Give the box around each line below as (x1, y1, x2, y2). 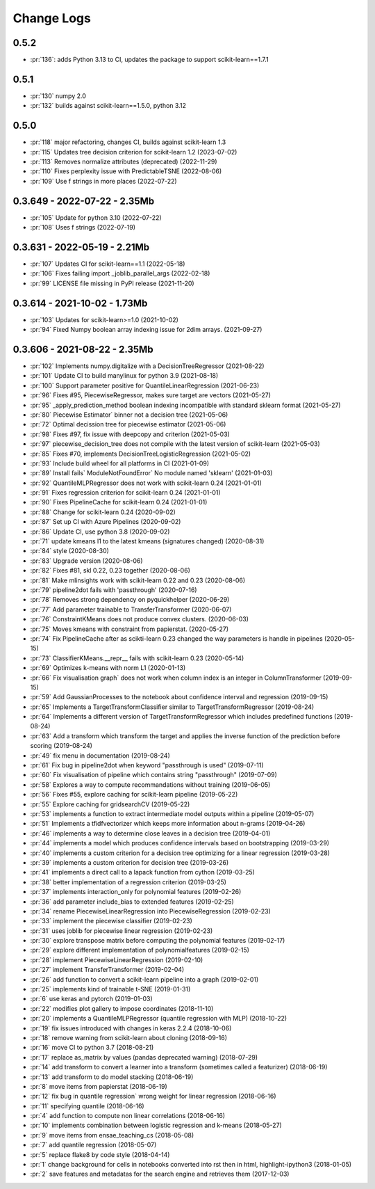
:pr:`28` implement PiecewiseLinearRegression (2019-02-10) (30, 955, 203, 964)
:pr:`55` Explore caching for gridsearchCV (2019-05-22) (30, 800, 190, 808)
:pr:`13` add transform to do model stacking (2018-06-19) (30, 1072, 194, 1081)
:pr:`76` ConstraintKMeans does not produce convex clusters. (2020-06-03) (30, 615, 249, 623)
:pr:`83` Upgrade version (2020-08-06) (30, 557, 143, 565)
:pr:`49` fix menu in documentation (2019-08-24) (30, 751, 170, 760)
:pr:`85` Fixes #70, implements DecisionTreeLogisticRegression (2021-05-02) (30, 449, 251, 458)
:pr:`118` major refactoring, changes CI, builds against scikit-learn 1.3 (30, 138, 226, 146)
